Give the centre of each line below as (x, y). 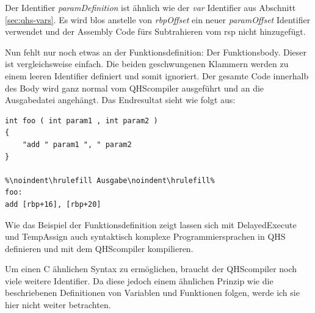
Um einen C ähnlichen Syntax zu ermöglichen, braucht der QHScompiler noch (151, 269)
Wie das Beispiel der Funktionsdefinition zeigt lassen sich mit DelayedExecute (151, 224)
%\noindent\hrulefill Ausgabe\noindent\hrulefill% (110, 180)
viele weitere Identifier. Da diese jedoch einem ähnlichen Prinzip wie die (139, 280)
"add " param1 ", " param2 (77, 144)
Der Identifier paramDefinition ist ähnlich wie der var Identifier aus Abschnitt (150, 7)
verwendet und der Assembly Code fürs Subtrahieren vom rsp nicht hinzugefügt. (155, 31)
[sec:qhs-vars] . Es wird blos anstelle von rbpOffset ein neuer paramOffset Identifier (158, 19)
